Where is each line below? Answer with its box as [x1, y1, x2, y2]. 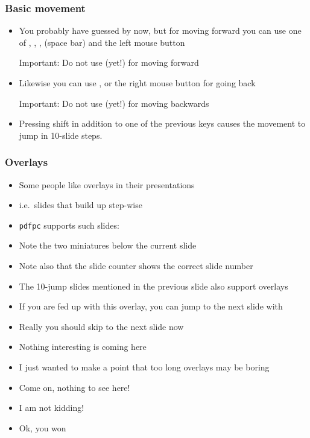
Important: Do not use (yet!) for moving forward [19, 56, 199, 69]
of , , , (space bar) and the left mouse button [19, 36, 185, 48]
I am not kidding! [19, 401, 84, 414]
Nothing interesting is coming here [19, 340, 147, 353]
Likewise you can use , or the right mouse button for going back [19, 77, 256, 89]
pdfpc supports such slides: [19, 218, 119, 231]
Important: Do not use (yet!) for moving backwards [19, 97, 209, 109]
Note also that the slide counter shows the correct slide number [19, 259, 253, 272]
